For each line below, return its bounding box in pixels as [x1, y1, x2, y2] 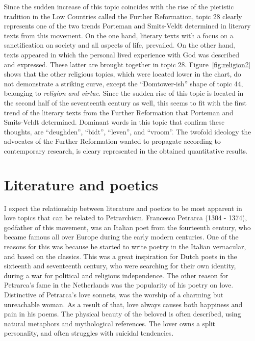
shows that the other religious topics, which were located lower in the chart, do [4, 69, 241, 79]
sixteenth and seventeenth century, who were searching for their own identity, [4, 261, 236, 271]
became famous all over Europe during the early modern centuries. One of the [4, 232, 239, 242]
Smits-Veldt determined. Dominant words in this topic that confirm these [4, 117, 225, 127]
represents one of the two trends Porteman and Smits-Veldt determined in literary [4, 21, 251, 31]
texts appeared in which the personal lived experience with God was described [4, 49, 240, 59]
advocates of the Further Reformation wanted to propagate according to [4, 136, 221, 146]
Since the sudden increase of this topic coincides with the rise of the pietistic [4, 1, 234, 11]
